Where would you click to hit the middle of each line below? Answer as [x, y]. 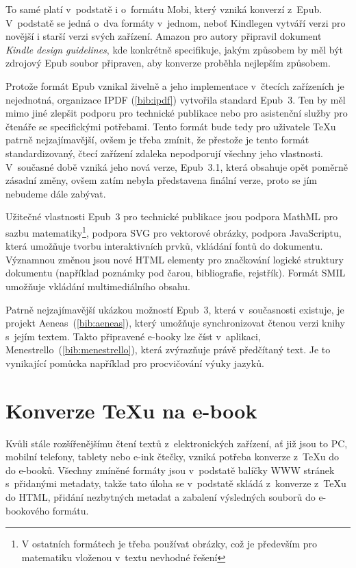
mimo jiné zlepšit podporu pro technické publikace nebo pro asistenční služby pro [177, 113]
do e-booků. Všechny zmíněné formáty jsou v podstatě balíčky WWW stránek [170, 470]
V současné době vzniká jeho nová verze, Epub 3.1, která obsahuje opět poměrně [177, 166]
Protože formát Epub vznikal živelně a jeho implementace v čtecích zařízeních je [175, 85]
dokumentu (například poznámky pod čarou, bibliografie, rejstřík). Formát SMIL [176, 273]
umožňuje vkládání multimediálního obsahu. [98, 286]
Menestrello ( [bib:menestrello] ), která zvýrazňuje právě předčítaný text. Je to [168, 350]
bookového [28, 510]
